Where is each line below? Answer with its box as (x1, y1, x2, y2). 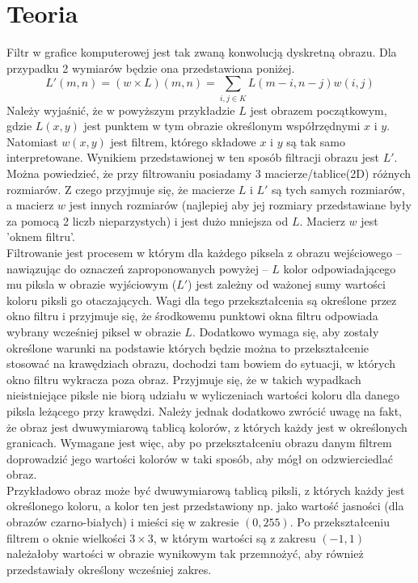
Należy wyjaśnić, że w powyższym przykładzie (6, 101, 235, 118)
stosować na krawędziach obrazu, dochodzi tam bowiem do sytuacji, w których (6, 355, 395, 372)
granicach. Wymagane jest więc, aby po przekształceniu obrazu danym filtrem (6, 434, 392, 451)
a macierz (6, 196, 54, 213)
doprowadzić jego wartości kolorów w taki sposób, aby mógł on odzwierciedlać (6, 450, 393, 467)
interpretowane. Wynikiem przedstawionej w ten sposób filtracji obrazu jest (6, 149, 379, 166)
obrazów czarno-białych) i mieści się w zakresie (6, 513, 239, 530)
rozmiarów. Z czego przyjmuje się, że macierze (6, 180, 235, 197)
